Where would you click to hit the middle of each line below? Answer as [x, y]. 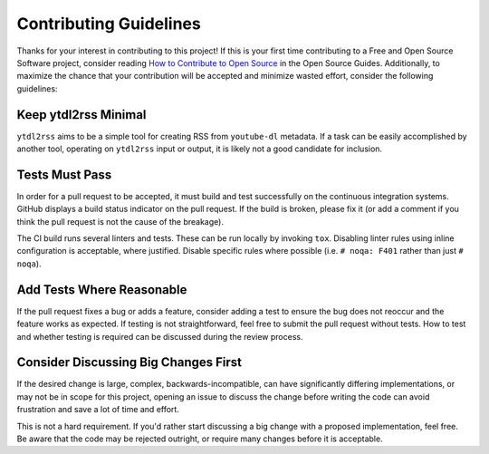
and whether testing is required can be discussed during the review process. [160, 336]
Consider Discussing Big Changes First [129, 362]
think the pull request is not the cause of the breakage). [120, 221]
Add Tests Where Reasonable [102, 290]
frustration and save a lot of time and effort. [98, 410]
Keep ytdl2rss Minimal [81, 115]
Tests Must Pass [64, 174]
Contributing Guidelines [109, 24]
